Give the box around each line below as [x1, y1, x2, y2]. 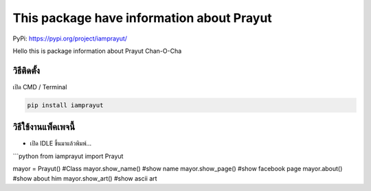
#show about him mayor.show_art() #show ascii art [12, 174, 157, 182]
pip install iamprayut [27, 101, 104, 109]
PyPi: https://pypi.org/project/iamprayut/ [12, 34, 127, 43]
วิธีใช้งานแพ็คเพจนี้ [12, 121, 76, 133]
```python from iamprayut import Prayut [12, 152, 124, 160]
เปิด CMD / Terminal [12, 82, 67, 91]
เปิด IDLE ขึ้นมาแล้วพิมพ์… [30, 139, 92, 148]
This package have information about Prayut [12, 10, 273, 25]
